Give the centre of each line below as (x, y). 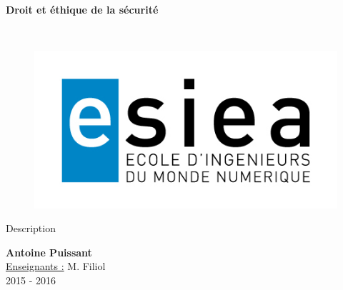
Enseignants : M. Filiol (56, 266)
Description (31, 228)
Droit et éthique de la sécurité (82, 9)
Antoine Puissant (49, 252)
